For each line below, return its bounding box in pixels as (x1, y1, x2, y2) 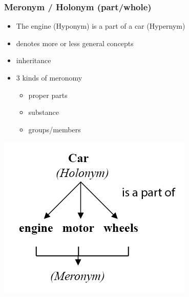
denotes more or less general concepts (16, 37, 134, 48)
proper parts (28, 89, 68, 100)
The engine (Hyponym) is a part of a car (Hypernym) (16, 21, 185, 31)
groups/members (28, 124, 81, 134)
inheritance (16, 55, 51, 66)
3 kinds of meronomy (16, 72, 82, 83)
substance (28, 107, 59, 117)
